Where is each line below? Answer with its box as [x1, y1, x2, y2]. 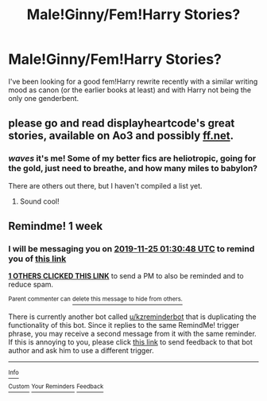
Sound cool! [19, 197, 60, 206]
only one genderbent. [8, 93, 79, 103]
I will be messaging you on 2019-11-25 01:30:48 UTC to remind [8, 243, 255, 254]
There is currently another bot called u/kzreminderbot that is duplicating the [8, 312, 257, 321]
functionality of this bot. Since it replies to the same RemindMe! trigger [8, 320, 240, 329]
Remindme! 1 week [8, 220, 103, 233]
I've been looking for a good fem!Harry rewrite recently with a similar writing [8, 76, 258, 86]
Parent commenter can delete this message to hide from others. [8, 295, 183, 303]
